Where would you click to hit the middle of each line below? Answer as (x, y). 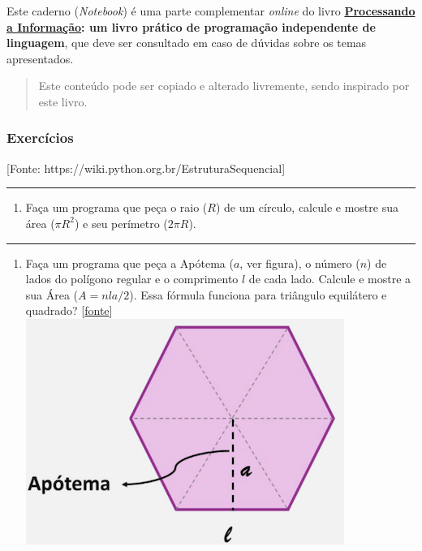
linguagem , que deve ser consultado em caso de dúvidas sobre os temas (187, 43)
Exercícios (40, 138)
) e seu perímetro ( (121, 223)
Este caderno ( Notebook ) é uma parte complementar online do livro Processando (211, 11)
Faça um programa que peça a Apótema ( (129, 263)
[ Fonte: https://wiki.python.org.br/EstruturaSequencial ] (146, 168)
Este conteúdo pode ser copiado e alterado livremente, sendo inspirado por (224, 86)
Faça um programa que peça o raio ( (116, 207)
